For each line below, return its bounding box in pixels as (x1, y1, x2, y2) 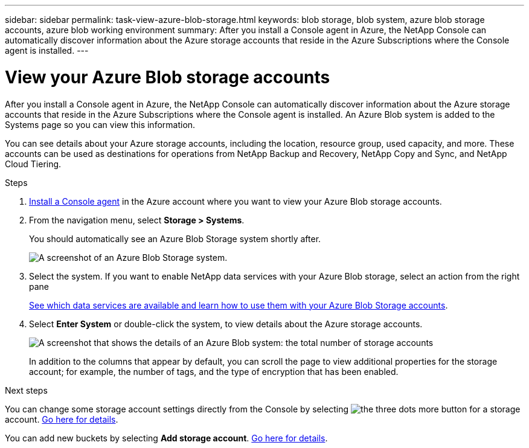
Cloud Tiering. (5, 158, 62, 169)
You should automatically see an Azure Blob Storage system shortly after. (29, 233, 321, 244)
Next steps (5, 385, 48, 395)
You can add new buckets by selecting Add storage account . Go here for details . (5, 432, 328, 443)
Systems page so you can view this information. (5, 119, 196, 130)
